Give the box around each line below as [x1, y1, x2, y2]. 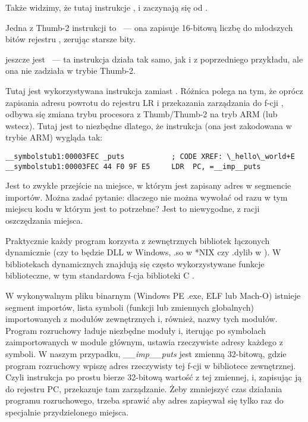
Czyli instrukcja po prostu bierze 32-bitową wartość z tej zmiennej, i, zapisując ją [5, 371, 302, 383]
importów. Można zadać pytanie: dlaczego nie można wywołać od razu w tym [5, 190, 288, 203]
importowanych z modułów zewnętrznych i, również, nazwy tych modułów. [5, 312, 278, 325]
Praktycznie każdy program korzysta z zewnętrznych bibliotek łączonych [5, 234, 270, 246]
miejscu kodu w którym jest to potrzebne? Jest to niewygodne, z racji [5, 202, 260, 215]
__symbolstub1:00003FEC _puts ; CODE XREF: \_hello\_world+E [5, 152, 295, 161]
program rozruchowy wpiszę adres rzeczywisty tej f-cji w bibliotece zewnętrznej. [5, 359, 296, 371]
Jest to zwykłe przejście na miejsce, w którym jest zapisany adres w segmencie [5, 179, 291, 192]
